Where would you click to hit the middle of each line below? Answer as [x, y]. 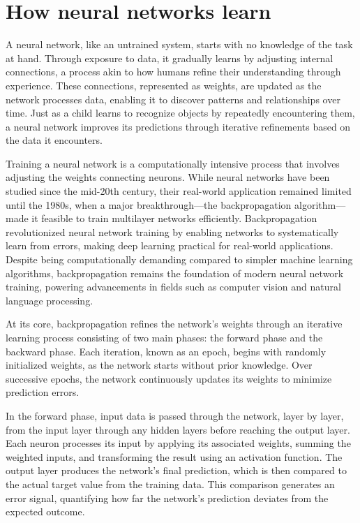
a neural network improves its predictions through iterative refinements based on [178, 126]
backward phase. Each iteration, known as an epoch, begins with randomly [166, 351]
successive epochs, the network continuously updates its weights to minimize [169, 378]
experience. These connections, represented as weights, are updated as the [164, 85]
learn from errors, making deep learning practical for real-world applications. [170, 245]
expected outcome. [45, 511]
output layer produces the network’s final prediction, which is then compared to [176, 470]
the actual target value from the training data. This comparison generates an [170, 484]
